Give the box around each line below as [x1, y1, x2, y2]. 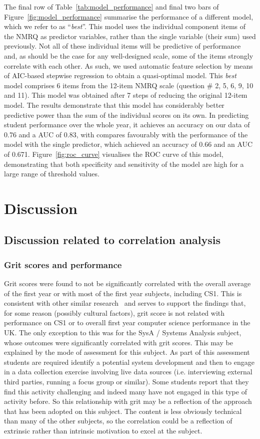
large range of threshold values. [4, 168, 99, 179]
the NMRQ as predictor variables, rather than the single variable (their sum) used [4, 31, 256, 41]
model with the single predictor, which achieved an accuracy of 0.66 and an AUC [4, 139, 253, 149]
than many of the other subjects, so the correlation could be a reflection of [4, 415, 232, 426]
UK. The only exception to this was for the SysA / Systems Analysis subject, [4, 327, 241, 338]
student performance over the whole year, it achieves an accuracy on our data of [4, 119, 250, 130]
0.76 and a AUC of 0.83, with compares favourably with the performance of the [4, 129, 248, 139]
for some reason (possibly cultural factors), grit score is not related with [4, 307, 225, 318]
